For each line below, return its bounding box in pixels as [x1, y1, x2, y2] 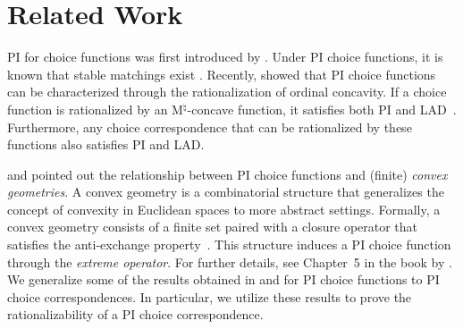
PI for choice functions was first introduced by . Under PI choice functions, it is [7, 47, 443, 66]
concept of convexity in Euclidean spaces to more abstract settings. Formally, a [7, 199, 441, 218]
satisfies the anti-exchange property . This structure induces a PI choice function [7, 235, 451, 254]
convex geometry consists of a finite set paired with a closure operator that [7, 217, 418, 236]
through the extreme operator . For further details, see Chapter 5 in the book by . [7, 252, 452, 271]
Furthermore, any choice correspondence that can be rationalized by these [7, 117, 412, 136]
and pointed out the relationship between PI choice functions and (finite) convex [7, 164, 448, 183]
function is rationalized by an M [7, 99, 183, 118]
